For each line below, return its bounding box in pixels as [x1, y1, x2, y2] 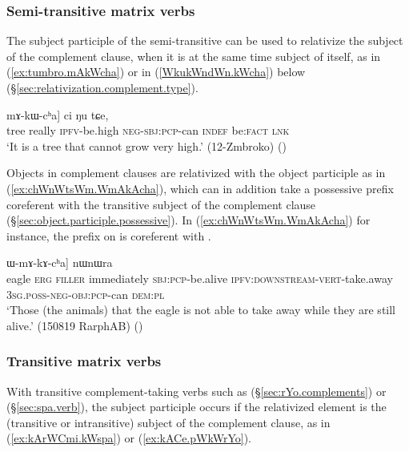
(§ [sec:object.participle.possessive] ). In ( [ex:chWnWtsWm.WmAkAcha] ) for [6, 212, 371, 228]
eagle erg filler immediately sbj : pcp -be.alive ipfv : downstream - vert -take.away [6, 269, 393, 286]
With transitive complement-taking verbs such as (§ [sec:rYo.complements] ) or [6, 382, 387, 399]
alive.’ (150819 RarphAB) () [6, 317, 143, 333]
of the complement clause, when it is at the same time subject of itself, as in [6, 47, 381, 64]
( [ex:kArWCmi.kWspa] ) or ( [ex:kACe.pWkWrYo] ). [6, 430, 251, 446]
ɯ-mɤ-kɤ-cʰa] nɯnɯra [6, 254, 113, 271]
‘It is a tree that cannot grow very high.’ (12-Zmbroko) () [6, 137, 287, 154]
